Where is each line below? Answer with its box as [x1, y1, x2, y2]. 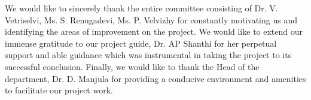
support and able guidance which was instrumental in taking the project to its [5, 49, 292, 61]
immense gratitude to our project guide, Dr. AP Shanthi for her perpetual [5, 37, 277, 49]
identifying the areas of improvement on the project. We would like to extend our [5, 25, 303, 38]
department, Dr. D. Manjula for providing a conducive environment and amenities [5, 72, 306, 84]
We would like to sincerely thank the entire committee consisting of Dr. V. [5, 2, 278, 14]
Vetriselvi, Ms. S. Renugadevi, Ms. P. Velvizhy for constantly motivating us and [5, 13, 297, 26]
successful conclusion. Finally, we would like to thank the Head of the [5, 60, 260, 72]
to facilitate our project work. [5, 84, 113, 96]
